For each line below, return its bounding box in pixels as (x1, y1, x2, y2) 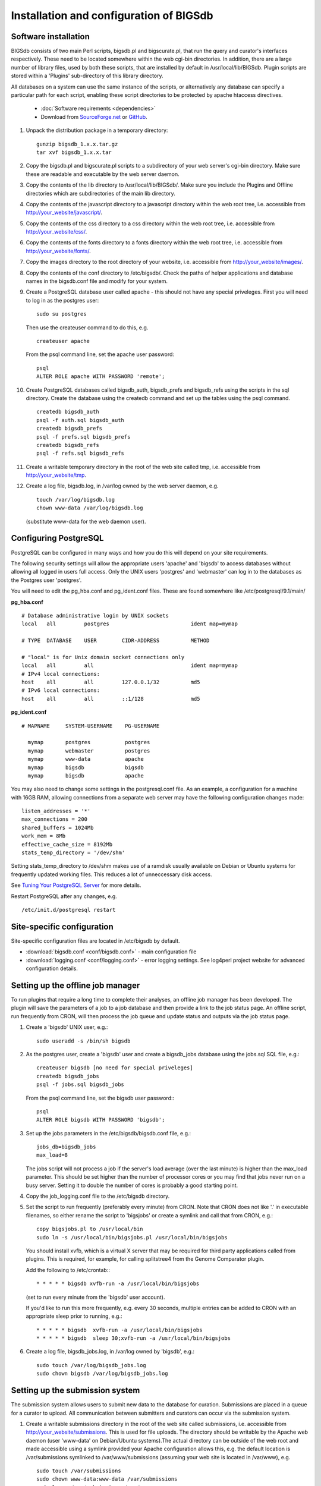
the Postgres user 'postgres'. (11, 577, 82, 584)
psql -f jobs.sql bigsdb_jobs (36, 1081, 125, 1088)
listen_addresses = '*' (21, 808, 91, 814)
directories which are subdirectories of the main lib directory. (26, 190, 175, 197)
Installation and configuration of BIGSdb (11, 9, 213, 22)
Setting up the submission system (11, 1386, 140, 1396)
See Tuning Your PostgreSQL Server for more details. (11, 881, 141, 889)
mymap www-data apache (27, 755, 144, 763)
